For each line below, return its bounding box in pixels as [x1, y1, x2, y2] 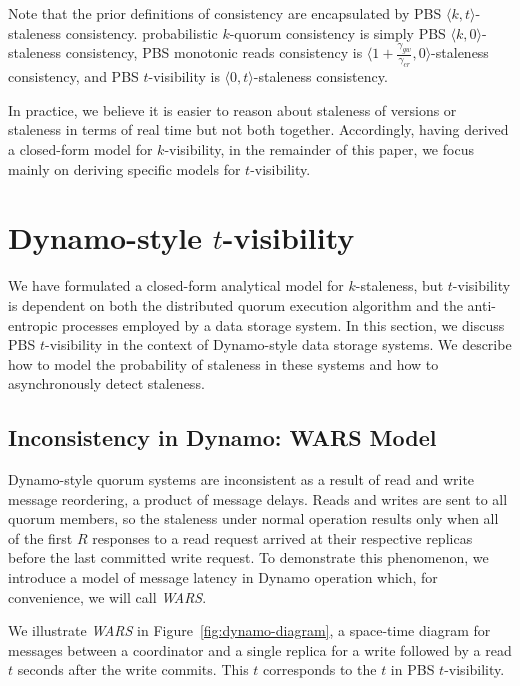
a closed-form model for [8, 139, 153, 160]
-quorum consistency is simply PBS [229, 22, 446, 43]
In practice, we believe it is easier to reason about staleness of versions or [8, 99, 457, 120]
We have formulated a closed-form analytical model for [8, 275, 344, 296]
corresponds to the [263, 659, 377, 680]
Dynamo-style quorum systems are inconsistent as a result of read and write [8, 469, 475, 490]
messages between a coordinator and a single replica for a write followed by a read [8, 639, 512, 660]
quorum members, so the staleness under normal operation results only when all [8, 508, 499, 529]
